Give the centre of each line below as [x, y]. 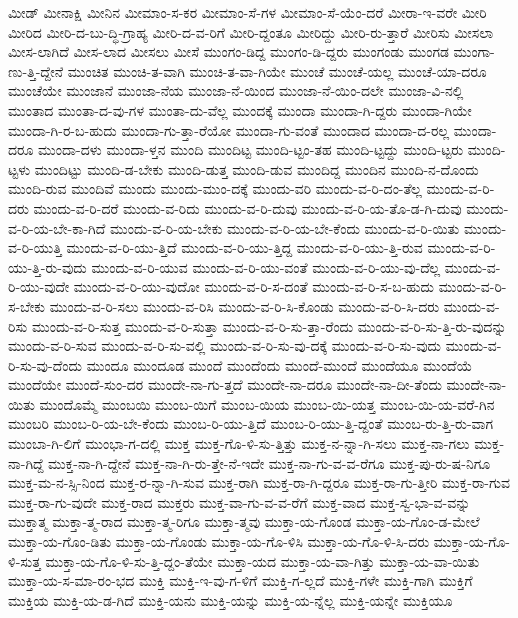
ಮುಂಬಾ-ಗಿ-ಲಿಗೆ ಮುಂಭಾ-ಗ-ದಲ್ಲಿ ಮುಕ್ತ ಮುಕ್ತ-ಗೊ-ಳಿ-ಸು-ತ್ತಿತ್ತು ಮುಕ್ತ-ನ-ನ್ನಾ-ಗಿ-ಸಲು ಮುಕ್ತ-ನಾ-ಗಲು [239, 443]
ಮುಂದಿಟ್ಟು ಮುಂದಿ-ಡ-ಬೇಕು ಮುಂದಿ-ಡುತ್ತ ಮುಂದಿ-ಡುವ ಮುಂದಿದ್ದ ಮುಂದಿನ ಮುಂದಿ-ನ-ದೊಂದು [256, 168]
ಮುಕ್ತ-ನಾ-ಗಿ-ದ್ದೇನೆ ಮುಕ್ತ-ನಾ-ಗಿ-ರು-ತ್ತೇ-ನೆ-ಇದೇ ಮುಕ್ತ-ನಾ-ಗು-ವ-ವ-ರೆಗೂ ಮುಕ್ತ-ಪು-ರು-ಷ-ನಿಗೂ [269, 462]
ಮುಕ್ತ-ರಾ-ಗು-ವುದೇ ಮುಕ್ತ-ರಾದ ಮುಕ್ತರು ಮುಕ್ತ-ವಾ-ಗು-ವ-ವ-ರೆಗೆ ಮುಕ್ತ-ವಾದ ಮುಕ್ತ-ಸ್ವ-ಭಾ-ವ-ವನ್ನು [239, 501]
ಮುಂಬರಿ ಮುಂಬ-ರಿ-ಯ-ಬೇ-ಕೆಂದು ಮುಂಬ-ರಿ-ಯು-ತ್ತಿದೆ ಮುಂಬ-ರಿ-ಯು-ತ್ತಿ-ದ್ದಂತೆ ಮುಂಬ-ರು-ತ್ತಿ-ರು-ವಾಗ [251, 423]
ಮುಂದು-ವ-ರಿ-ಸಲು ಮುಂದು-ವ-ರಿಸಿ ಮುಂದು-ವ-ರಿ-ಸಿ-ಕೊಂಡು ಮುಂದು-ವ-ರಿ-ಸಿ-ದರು [244, 305]
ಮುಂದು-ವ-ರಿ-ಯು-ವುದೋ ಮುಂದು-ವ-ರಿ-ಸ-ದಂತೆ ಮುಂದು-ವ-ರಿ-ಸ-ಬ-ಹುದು [253, 286]
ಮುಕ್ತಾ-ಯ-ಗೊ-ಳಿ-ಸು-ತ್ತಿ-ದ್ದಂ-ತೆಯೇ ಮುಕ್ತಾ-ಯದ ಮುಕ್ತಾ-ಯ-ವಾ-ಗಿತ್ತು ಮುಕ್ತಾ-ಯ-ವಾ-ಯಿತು [262, 560]
